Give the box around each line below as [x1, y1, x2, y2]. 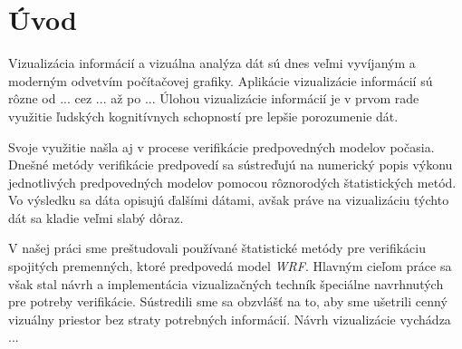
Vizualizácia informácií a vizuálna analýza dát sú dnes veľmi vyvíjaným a [8, 53, 416, 73]
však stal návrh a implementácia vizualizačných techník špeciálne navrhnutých [8, 274, 444, 293]
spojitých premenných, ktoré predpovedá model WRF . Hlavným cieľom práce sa [8, 257, 452, 276]
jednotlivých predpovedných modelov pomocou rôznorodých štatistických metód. [8, 172, 457, 191]
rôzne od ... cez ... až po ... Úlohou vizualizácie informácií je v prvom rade [8, 89, 419, 108]
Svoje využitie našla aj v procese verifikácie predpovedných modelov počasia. [8, 137, 435, 156]
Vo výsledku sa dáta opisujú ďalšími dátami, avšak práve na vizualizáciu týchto [8, 190, 449, 209]
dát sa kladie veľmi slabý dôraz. [8, 208, 184, 227]
